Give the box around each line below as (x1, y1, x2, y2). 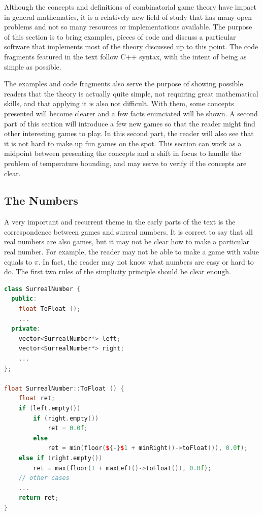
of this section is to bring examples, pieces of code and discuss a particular (4, 31, 236, 42)
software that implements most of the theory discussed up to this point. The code (4, 41, 258, 52)
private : (11, 325, 41, 333)
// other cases (18, 474, 70, 482)
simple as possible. (4, 61, 61, 72)
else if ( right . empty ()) (18, 454, 103, 462)
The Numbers (4, 192, 78, 208)
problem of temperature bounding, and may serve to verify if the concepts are (4, 157, 247, 168)
